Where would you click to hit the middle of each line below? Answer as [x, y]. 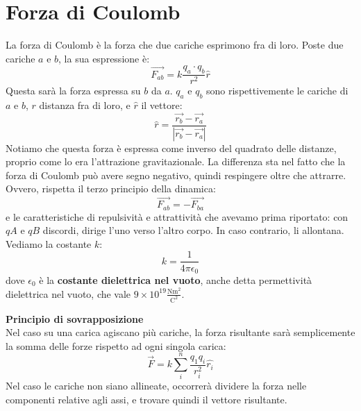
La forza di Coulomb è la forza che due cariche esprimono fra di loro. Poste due [175, 45]
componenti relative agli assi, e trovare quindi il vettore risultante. [146, 400]
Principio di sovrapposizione [75, 318]
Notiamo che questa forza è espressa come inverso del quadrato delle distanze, [171, 148]
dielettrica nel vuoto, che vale [68, 293]
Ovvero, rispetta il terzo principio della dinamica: [111, 188]
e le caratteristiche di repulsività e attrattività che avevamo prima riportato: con [177, 216]
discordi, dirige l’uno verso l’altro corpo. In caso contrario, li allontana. [193, 230]
